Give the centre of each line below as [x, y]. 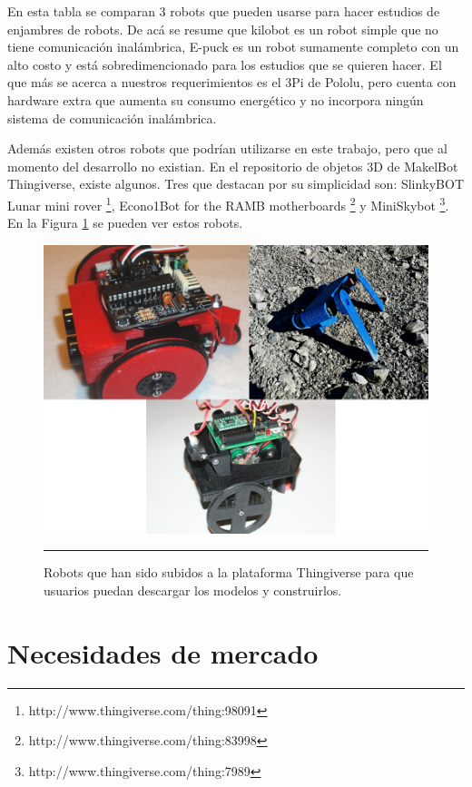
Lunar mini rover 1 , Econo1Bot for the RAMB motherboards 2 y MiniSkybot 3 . [228, 203]
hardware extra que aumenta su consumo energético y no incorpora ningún [216, 99]
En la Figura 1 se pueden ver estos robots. [125, 223]
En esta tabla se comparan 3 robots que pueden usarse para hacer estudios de [224, 11]
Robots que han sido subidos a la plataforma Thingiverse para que [229, 572]
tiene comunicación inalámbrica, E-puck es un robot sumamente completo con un [233, 47]
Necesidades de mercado [163, 652]
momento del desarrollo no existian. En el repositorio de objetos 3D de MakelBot [233, 166]
